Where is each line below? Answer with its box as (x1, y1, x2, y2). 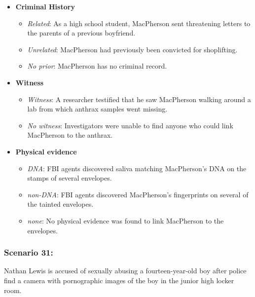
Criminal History (15, 1, 75, 11)
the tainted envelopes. (27, 199, 94, 209)
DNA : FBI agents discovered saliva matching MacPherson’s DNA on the (27, 163, 247, 173)
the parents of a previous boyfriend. (27, 28, 136, 38)
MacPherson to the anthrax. (27, 130, 113, 140)
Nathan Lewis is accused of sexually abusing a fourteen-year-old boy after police (4, 265, 247, 276)
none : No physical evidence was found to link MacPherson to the (27, 215, 224, 225)
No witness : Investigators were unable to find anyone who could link (27, 120, 233, 130)
